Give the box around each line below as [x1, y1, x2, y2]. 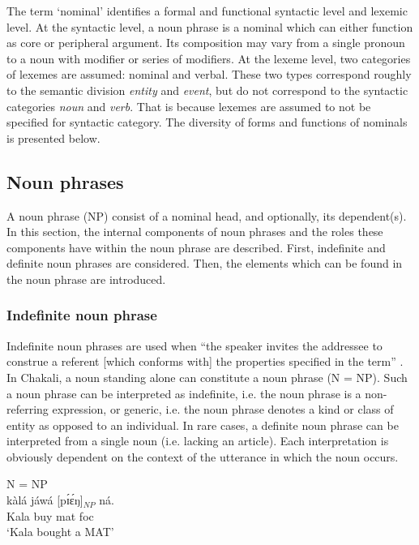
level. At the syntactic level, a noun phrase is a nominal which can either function [6, 18, 413, 35]
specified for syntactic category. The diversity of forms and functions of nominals [6, 114, 408, 131]
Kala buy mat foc [6, 507, 94, 524]
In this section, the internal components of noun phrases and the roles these [6, 223, 383, 240]
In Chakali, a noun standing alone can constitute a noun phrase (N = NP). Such [6, 368, 408, 385]
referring [6, 401, 49, 418]
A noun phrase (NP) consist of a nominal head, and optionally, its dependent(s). [6, 207, 407, 224]
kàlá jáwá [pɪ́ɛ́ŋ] [6, 491, 83, 509]
